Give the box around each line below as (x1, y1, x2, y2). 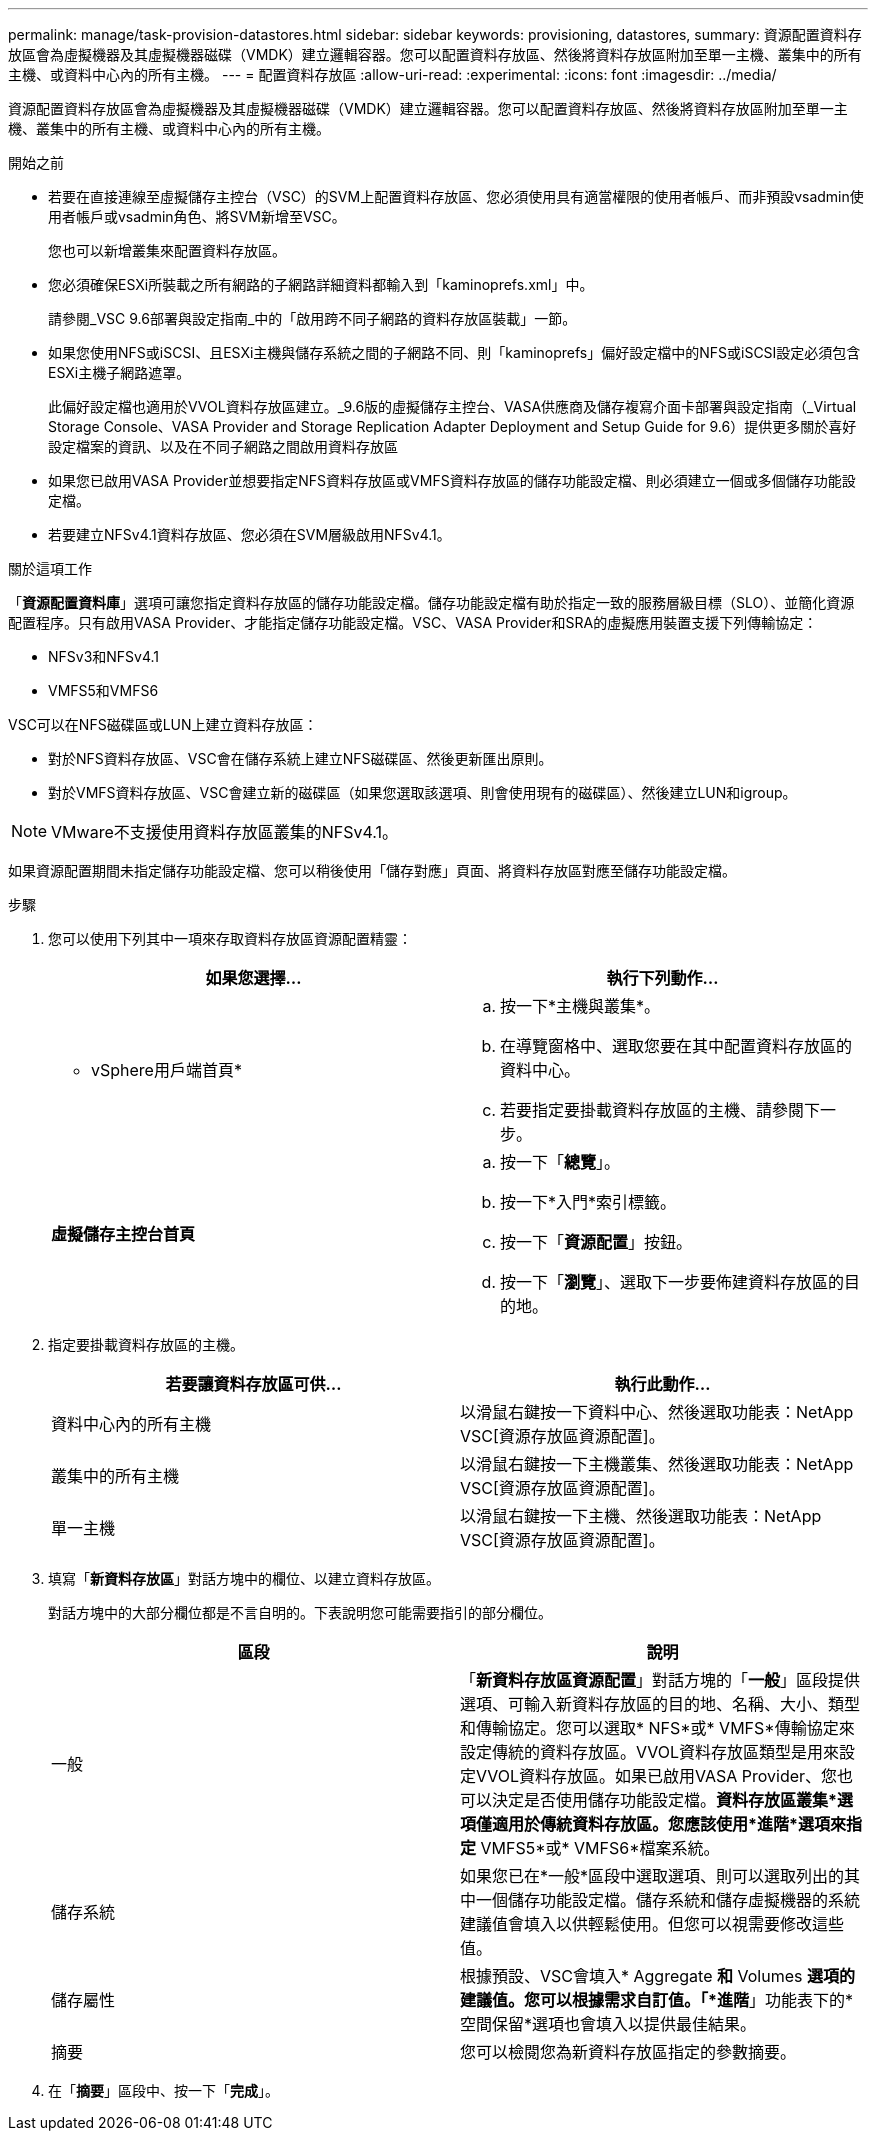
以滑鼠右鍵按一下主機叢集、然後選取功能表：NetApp (460, 1454, 854, 1474)
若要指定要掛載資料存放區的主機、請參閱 (500, 1100, 805, 1120)
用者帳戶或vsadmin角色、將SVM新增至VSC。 (48, 208, 346, 225)
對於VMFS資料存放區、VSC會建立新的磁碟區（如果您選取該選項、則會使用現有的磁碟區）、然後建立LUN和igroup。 (48, 784, 797, 801)
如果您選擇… (205, 968, 302, 988)
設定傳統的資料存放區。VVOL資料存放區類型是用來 (460, 1742, 840, 1762)
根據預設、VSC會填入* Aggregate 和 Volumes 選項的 (460, 1966, 855, 1986)
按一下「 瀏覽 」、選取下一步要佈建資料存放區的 (500, 1272, 845, 1292)
